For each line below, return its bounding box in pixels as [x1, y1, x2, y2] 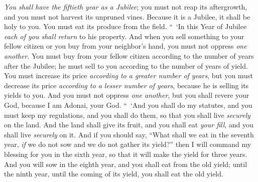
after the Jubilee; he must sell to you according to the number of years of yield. [4, 60, 248, 71]
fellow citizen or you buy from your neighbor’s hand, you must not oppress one [4, 41, 247, 51]
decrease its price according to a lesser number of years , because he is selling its [4, 80, 249, 90]
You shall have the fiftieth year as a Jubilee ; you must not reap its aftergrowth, [4, 2, 247, 12]
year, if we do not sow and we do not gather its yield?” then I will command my [4, 139, 251, 149]
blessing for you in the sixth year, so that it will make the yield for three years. [4, 148, 247, 159]
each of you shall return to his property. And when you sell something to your [4, 31, 244, 41]
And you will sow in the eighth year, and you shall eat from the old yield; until [4, 158, 247, 169]
